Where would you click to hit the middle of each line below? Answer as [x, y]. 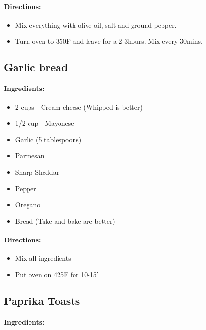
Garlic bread [36, 67]
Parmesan [30, 156]
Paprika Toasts [42, 300]
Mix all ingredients [43, 258]
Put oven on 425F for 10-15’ [57, 274]
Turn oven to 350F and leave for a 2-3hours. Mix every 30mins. [109, 41]
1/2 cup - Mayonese [44, 123]
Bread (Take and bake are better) [65, 220]
